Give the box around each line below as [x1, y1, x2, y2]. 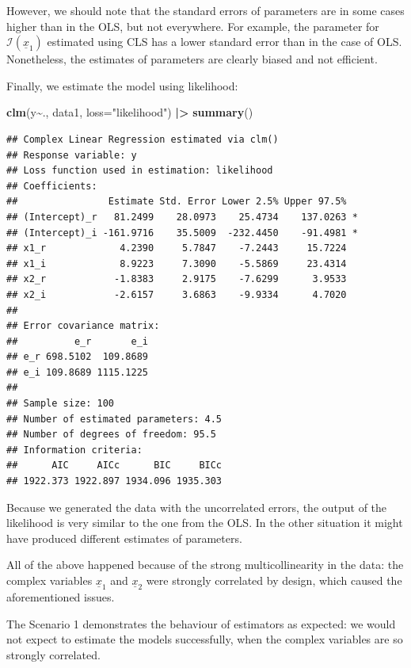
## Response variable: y [6, 149, 137, 161]
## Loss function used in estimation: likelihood [6, 165, 273, 177]
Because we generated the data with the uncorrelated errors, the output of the [6, 498, 387, 515]
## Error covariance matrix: [6, 320, 160, 332]
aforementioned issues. [6, 589, 115, 605]
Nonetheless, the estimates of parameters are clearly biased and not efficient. [6, 51, 378, 67]
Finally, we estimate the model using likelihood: [6, 77, 238, 94]
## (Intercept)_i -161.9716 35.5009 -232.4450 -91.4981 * [6, 227, 358, 239]
